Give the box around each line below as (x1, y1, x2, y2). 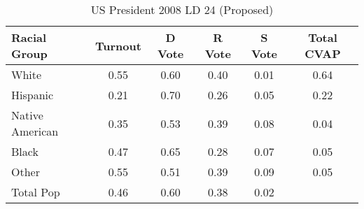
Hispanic (11, 87, 54, 103)
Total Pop (11, 184, 60, 200)
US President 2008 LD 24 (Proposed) (90, 1, 274, 17)
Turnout (94, 37, 141, 54)
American (11, 123, 59, 139)
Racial (11, 29, 47, 45)
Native (11, 107, 43, 123)
